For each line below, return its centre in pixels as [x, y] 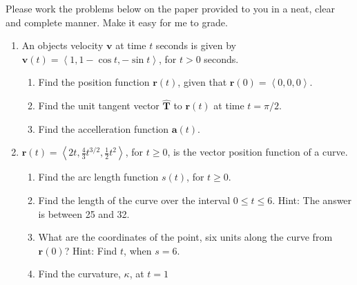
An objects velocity [62, 45]
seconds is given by [196, 45]
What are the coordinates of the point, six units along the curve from [185, 237]
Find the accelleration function [104, 128]
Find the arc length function [98, 177]
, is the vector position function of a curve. [258, 152]
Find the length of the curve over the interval [134, 200]
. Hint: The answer [312, 200]
